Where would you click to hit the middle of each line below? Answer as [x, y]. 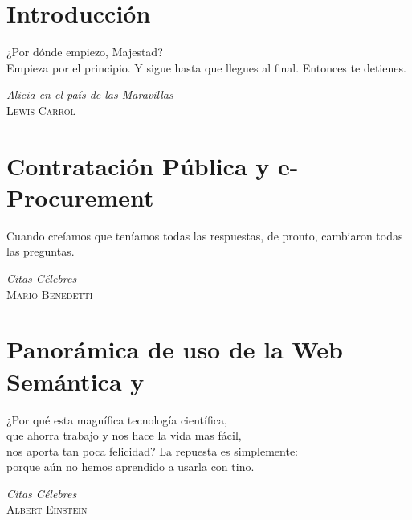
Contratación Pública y [138, 165]
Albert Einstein [47, 509]
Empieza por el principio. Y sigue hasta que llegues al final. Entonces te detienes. [206, 67]
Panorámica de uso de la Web [175, 349]
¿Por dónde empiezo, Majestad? [85, 52]
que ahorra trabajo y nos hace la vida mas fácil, [124, 435]
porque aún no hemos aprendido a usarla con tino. [131, 467]
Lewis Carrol [41, 110]
